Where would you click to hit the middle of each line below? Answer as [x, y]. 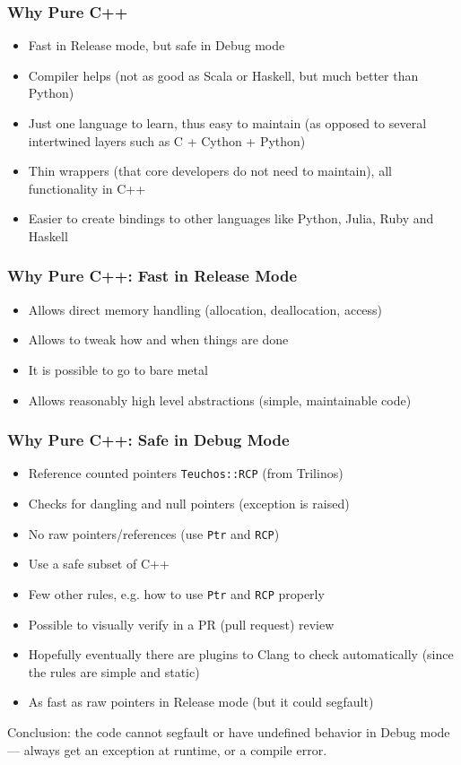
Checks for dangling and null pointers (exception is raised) [189, 504]
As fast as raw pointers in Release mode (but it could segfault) [201, 702]
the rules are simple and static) [114, 671]
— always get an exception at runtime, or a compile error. [167, 749]
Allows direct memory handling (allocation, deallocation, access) [205, 309]
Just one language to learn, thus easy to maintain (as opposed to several [227, 123]
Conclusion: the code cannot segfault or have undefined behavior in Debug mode [229, 731]
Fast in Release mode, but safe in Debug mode [157, 45]
